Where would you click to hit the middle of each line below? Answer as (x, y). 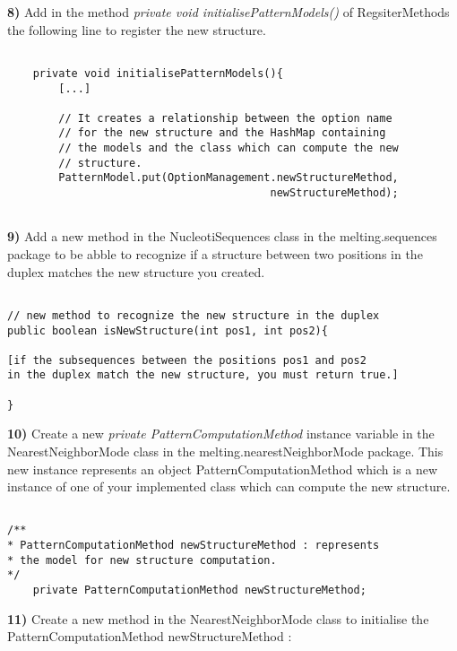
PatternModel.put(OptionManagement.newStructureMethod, (228, 178)
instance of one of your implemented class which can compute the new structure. (229, 486)
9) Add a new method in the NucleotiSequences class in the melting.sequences (222, 236)
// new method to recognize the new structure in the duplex (194, 315)
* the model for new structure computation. (142, 560)
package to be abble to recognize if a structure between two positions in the (215, 254)
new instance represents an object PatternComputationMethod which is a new (223, 469)
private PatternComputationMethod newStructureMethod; (199, 590)
